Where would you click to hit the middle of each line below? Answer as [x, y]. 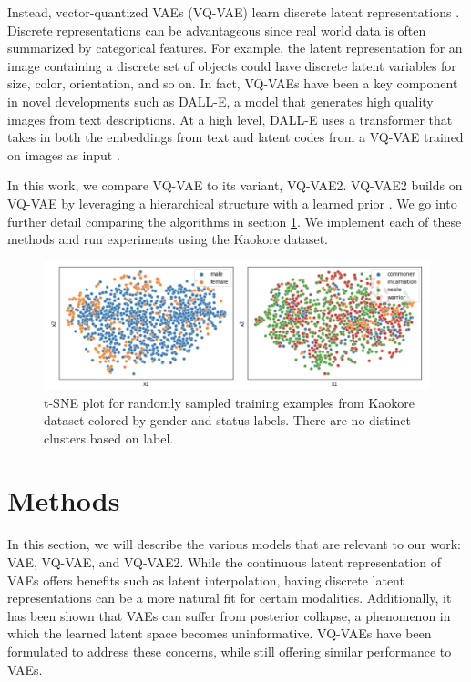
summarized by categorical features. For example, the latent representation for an [235, 48]
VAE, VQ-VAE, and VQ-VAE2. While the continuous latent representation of [225, 562]
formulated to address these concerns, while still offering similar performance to [230, 651]
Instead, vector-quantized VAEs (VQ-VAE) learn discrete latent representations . [234, 12]
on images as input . [64, 154]
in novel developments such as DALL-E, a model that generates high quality [220, 101]
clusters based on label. [109, 438]
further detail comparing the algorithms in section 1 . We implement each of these [235, 221]
